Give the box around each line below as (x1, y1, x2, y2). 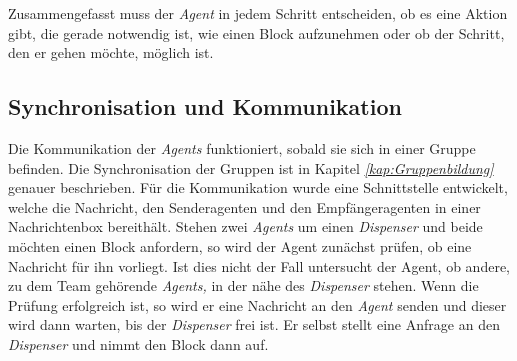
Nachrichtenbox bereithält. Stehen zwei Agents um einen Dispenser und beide (8, 216, 483, 237)
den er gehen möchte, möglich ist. (8, 42, 214, 63)
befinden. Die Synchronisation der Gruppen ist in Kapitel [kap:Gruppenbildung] (8, 157, 494, 178)
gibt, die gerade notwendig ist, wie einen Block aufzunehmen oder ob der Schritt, (8, 22, 505, 43)
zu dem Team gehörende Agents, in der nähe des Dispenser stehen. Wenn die (8, 275, 479, 296)
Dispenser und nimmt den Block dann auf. (8, 333, 269, 354)
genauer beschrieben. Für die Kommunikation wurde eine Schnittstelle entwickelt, (8, 177, 508, 198)
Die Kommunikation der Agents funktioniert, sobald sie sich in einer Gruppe (8, 137, 476, 158)
